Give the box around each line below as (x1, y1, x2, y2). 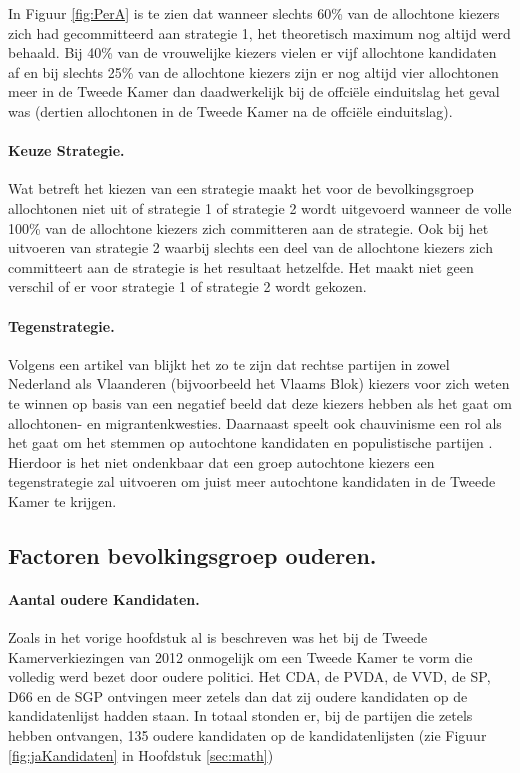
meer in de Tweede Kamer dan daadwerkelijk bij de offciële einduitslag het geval (8, 81, 500, 102)
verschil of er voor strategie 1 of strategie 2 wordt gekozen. (8, 276, 367, 297)
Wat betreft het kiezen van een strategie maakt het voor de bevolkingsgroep (8, 178, 474, 199)
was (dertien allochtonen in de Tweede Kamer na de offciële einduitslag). (8, 100, 453, 121)
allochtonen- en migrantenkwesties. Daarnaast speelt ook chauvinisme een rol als (8, 412, 502, 433)
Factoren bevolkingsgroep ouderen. (8, 539, 377, 570)
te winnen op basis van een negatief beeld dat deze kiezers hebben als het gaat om (8, 392, 512, 413)
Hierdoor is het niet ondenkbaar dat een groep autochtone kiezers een (8, 451, 435, 472)
